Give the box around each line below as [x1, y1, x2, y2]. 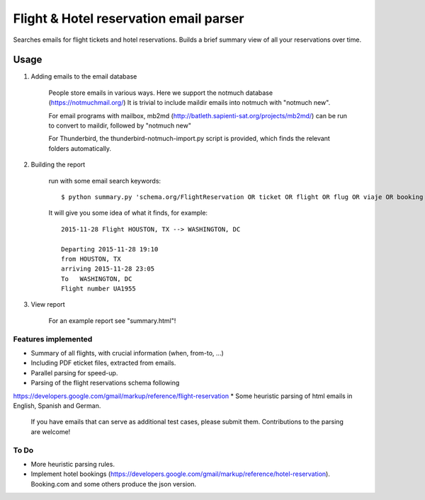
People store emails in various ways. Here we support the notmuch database [48, 89, 273, 97]
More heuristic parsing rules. [30, 460, 115, 468]
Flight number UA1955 [61, 285, 136, 293]
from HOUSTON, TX [61, 255, 121, 263]
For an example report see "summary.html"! [48, 316, 176, 325]
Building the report [30, 160, 86, 169]
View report [30, 300, 65, 309]
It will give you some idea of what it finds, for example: [48, 209, 208, 217]
